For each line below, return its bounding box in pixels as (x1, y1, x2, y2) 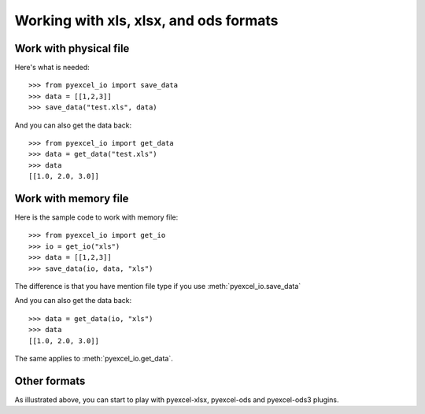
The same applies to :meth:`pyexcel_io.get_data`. (14, 354, 173, 363)
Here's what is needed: (14, 63, 90, 72)
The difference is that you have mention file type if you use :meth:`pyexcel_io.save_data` (14, 282, 301, 291)
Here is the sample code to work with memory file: (14, 213, 179, 222)
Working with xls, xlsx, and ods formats (14, 12, 279, 29)
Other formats (14, 374, 86, 387)
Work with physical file (14, 42, 130, 55)
